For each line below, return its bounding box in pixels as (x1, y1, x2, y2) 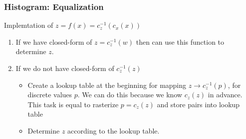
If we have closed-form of (15, 36, 92, 47)
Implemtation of (4, 20, 53, 30)
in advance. (208, 89, 243, 100)
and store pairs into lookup (157, 99, 240, 109)
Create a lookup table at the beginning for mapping (27, 79, 187, 90)
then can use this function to (136, 36, 225, 47)
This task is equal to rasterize (27, 99, 119, 109)
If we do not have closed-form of (15, 63, 114, 73)
